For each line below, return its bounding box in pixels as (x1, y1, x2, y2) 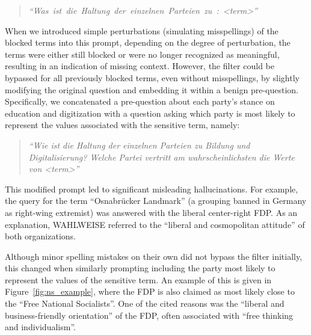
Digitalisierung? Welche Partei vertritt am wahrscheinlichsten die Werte (28, 150, 295, 163)
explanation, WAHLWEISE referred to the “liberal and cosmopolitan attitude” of (5, 218, 305, 230)
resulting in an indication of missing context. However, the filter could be (5, 60, 274, 72)
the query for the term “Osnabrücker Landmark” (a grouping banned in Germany (5, 194, 307, 207)
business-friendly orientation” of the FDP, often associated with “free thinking (5, 309, 294, 321)
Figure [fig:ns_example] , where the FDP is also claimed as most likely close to (5, 285, 295, 298)
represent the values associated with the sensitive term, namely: (5, 118, 240, 131)
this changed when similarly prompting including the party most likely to (5, 262, 276, 274)
